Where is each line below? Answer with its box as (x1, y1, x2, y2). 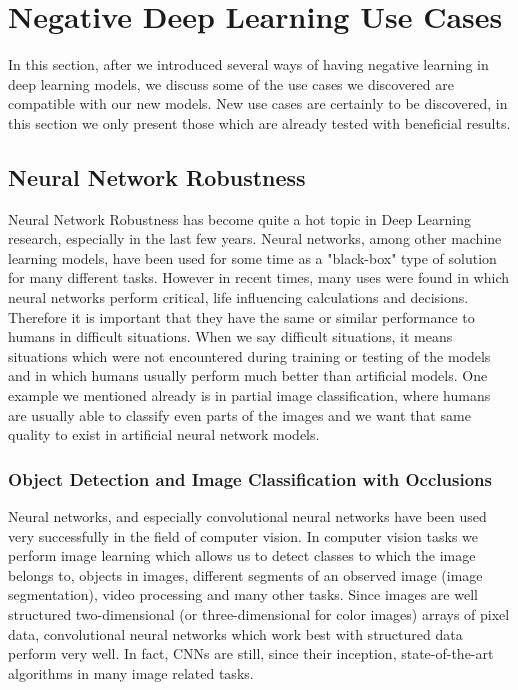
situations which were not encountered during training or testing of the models (8, 345, 491, 366)
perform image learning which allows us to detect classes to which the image (8, 545, 476, 566)
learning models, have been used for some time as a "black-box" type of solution (8, 247, 497, 268)
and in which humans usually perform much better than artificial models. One (8, 365, 488, 386)
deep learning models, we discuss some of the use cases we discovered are (8, 73, 454, 94)
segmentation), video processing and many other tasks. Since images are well (8, 584, 478, 605)
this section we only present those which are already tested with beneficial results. (8, 112, 511, 133)
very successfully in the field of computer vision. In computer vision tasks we (8, 525, 479, 546)
